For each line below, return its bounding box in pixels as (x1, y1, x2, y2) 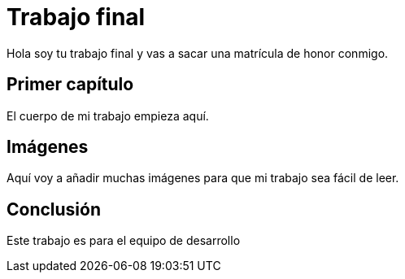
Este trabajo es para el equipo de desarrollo (7, 233, 241, 248)
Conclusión (7, 198, 102, 220)
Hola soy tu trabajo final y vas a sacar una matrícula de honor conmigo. (7, 46, 389, 60)
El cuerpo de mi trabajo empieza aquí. (7, 108, 209, 123)
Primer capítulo (7, 74, 134, 95)
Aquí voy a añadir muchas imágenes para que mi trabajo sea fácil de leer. (7, 171, 399, 185)
